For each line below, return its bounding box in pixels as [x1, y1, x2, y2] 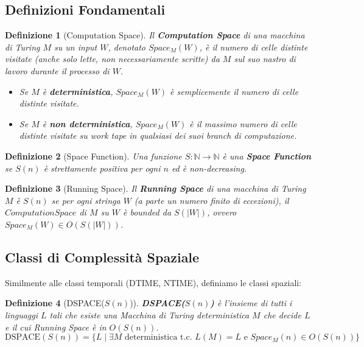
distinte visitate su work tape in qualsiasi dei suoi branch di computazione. [19, 129, 297, 142]
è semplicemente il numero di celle [170, 85, 299, 97]
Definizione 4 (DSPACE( [5, 296, 105, 309]
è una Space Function [222, 149, 312, 162]
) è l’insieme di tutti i [210, 296, 292, 309]
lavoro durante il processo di [5, 64, 110, 77]
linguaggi [5, 308, 38, 321]
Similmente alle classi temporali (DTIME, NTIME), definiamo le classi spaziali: [5, 276, 302, 289]
